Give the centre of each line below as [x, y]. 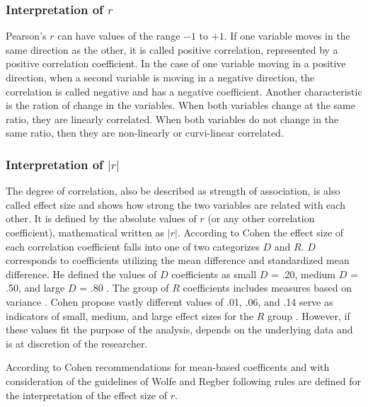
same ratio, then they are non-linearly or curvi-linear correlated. [145, 133]
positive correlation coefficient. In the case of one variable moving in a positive [176, 63]
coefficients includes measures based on [267, 288]
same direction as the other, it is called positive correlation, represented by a [172, 49]
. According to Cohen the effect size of [260, 232]
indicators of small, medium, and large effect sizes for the [130, 315]
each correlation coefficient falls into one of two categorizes [133, 246]
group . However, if [309, 315]
